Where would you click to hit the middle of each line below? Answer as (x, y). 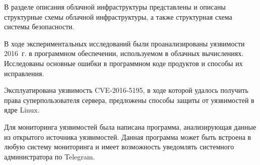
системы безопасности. (39, 26)
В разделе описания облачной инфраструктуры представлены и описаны (115, 7)
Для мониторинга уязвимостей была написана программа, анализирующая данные (130, 126)
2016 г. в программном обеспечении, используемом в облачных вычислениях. (124, 53)
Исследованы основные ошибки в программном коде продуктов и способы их (123, 63)
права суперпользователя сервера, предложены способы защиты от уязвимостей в (129, 100)
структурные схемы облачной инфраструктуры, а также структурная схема (118, 16)
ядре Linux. (22, 110)
